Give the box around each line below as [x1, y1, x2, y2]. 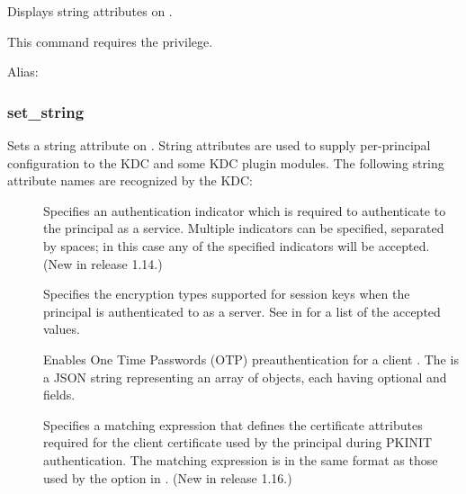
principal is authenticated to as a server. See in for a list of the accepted [43, 301, 441, 320]
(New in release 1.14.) [43, 254, 163, 273]
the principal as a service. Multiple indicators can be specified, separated [43, 219, 444, 238]
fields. [43, 385, 76, 404]
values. [43, 319, 80, 338]
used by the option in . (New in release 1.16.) [43, 468, 292, 487]
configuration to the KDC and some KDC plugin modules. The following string [7, 153, 444, 172]
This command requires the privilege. [7, 31, 213, 50]
